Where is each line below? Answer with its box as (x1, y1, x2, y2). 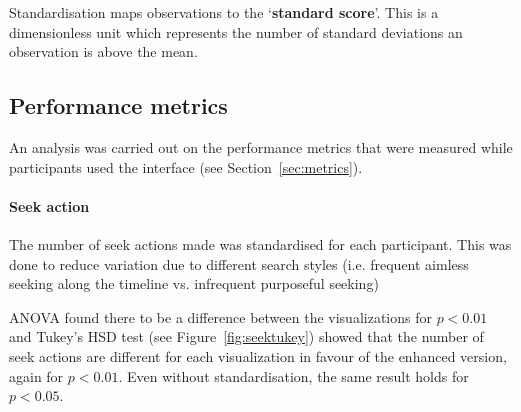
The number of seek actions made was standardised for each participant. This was (9, 233, 512, 254)
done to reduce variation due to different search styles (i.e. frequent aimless (9, 253, 469, 274)
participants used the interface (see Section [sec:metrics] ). (9, 156, 363, 177)
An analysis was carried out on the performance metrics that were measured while (9, 136, 513, 157)
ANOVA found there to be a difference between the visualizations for (9, 306, 432, 327)
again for (9, 365, 64, 386)
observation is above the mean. (9, 41, 198, 62)
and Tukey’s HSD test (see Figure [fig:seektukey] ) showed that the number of (9, 326, 484, 347)
